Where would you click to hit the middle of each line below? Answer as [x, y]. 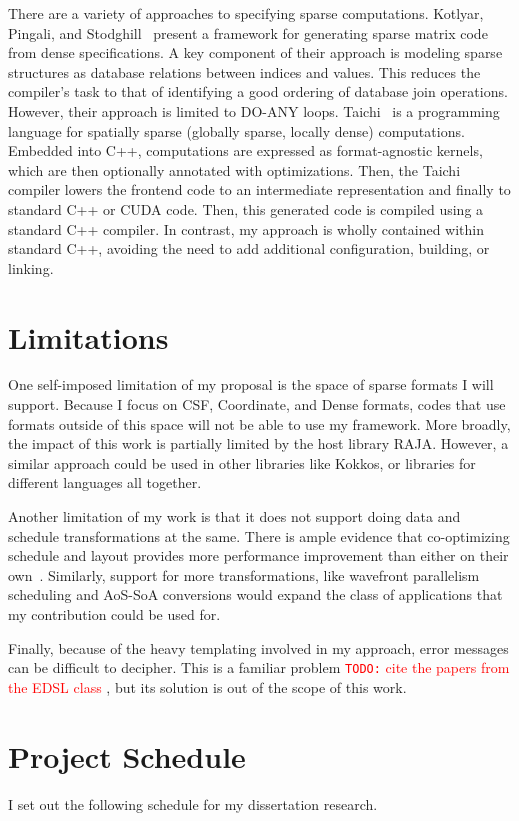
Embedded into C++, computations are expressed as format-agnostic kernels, [245, 150]
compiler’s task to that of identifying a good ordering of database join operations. [258, 91]
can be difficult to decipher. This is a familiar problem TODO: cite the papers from [259, 667]
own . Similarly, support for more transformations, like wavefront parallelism [244, 574]
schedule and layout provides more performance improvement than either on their [258, 555]
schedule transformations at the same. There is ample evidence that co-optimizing [259, 535]
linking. [31, 267]
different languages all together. [105, 482]
